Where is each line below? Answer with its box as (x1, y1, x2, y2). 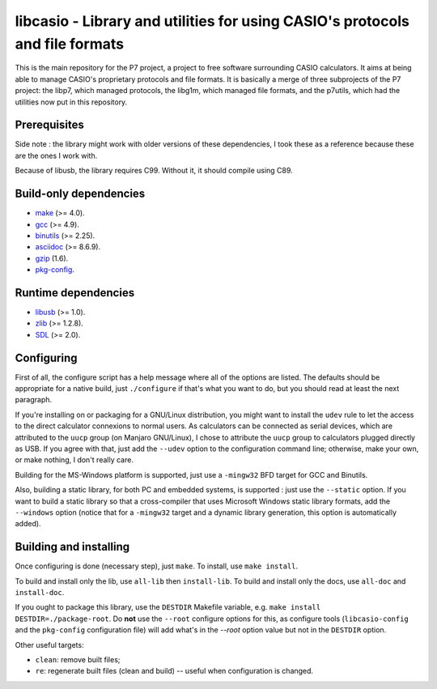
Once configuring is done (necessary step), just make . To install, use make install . (15, 561, 299, 571)
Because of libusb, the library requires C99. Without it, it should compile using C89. (15, 166, 293, 176)
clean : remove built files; (35, 654, 121, 664)
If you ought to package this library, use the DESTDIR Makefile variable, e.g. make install (15, 602, 321, 612)
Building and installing (15, 540, 129, 554)
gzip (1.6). (35, 253, 69, 263)
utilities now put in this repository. (15, 97, 128, 107)
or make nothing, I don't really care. (15, 455, 134, 465)
